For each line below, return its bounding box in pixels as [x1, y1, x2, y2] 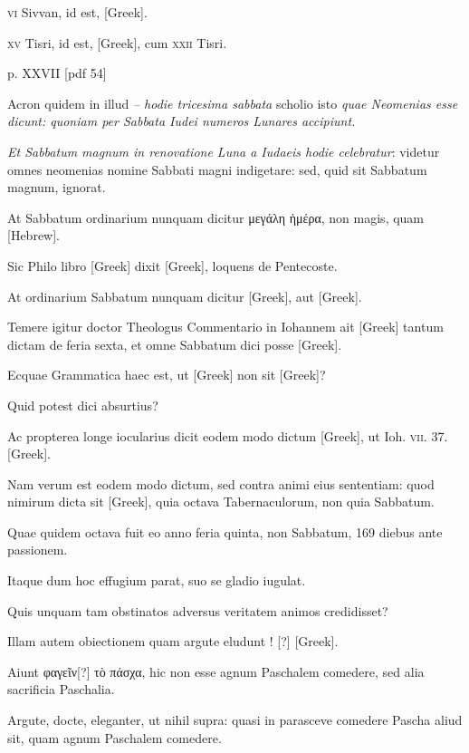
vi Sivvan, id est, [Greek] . [7, 3, 148, 21]
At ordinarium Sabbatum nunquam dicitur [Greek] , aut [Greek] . [7, 286, 362, 305]
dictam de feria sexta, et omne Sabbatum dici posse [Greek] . [7, 334, 342, 353]
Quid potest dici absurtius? [7, 395, 158, 414]
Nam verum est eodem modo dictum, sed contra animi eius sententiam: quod [7, 474, 435, 493]
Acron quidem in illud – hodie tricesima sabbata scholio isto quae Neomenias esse [7, 93, 458, 112]
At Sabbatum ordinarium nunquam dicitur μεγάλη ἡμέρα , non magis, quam [7, 208, 425, 227]
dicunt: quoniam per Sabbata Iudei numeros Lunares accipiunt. [7, 111, 356, 130]
